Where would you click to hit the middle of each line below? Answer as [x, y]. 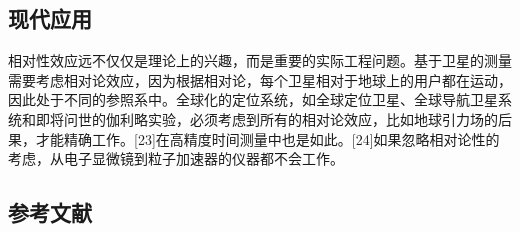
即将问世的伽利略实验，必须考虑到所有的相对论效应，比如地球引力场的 [266, 118]
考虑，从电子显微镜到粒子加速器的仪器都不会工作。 [176, 158]
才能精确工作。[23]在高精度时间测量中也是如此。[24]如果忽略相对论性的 [267, 138]
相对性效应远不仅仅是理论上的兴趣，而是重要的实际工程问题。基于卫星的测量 [260, 60]
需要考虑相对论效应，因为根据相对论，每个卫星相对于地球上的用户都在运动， [260, 79]
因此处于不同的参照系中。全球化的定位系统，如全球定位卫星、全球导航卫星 [253, 99]
